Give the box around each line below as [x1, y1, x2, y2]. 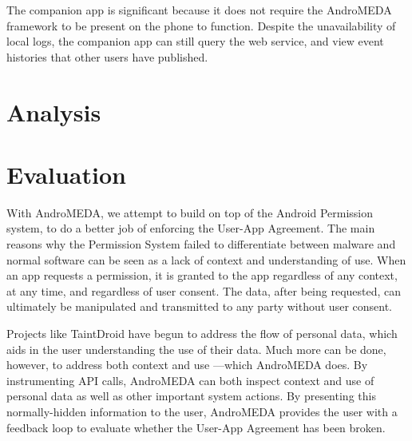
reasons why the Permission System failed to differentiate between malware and [6, 236, 396, 252]
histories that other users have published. [6, 48, 208, 65]
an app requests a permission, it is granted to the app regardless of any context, [6, 267, 398, 284]
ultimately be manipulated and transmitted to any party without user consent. [6, 298, 392, 315]
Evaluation [6, 157, 126, 190]
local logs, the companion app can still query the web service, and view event [6, 33, 384, 50]
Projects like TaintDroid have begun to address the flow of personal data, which [6, 325, 398, 342]
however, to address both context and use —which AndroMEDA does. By [6, 356, 368, 373]
